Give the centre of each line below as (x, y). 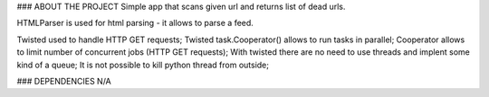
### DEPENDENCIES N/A (64, 81)
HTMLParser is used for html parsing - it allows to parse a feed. (135, 23)
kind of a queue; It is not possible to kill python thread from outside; (143, 65)
